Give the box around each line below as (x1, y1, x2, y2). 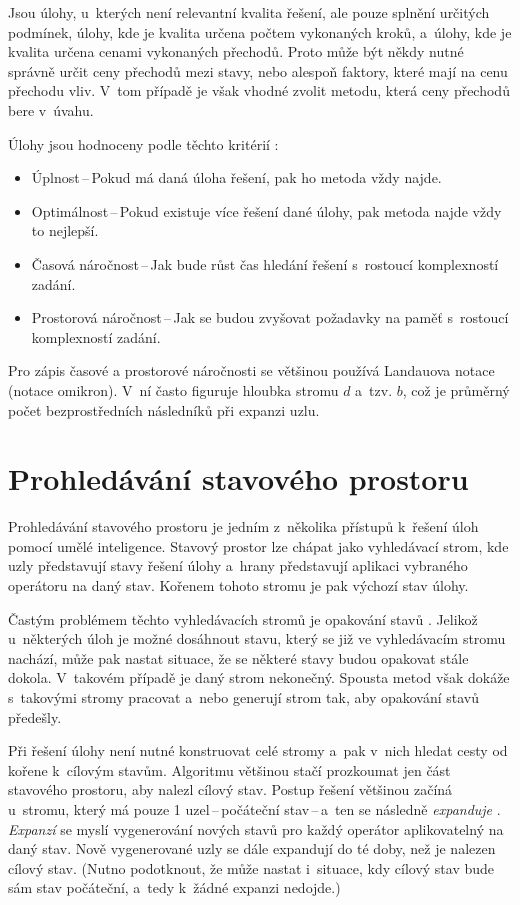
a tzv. (355, 379, 393, 400)
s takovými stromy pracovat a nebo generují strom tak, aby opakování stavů (8, 686, 480, 707)
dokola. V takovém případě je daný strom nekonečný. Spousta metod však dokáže (8, 667, 510, 688)
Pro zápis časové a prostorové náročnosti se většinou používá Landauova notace (8, 360, 495, 381)
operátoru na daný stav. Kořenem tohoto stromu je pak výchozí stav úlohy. (8, 575, 469, 595)
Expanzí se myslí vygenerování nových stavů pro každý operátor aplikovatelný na (8, 818, 504, 839)
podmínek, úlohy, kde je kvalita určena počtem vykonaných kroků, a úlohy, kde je (8, 21, 512, 42)
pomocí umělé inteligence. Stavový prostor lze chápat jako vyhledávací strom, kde (8, 535, 509, 556)
